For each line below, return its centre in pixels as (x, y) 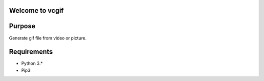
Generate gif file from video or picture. (48, 38)
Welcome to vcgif (36, 10)
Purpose (22, 26)
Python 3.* (32, 63)
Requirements (31, 52)
